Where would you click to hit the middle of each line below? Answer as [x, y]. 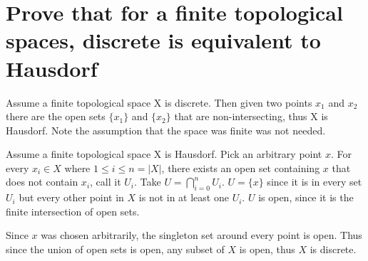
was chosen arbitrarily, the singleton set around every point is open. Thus [201, 235]
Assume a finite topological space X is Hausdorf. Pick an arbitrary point [164, 154]
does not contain [42, 182]
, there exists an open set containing [241, 167]
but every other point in [71, 197]
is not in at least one [184, 197]
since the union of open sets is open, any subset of [115, 249]
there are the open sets [56, 116]
